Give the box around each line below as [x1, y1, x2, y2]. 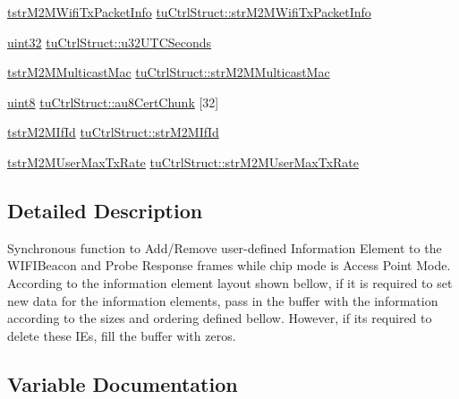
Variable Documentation [7, 369, 238, 397]
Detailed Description [7, 196, 203, 224]
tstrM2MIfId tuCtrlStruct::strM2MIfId [7, 123, 219, 141]
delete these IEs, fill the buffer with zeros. [7, 326, 236, 344]
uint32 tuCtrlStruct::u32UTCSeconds [7, 32, 212, 51]
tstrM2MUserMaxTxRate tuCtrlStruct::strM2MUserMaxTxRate [7, 152, 359, 171]
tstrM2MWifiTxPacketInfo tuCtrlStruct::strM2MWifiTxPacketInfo [7, 3, 371, 21]
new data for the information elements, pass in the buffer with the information [7, 291, 438, 310]
